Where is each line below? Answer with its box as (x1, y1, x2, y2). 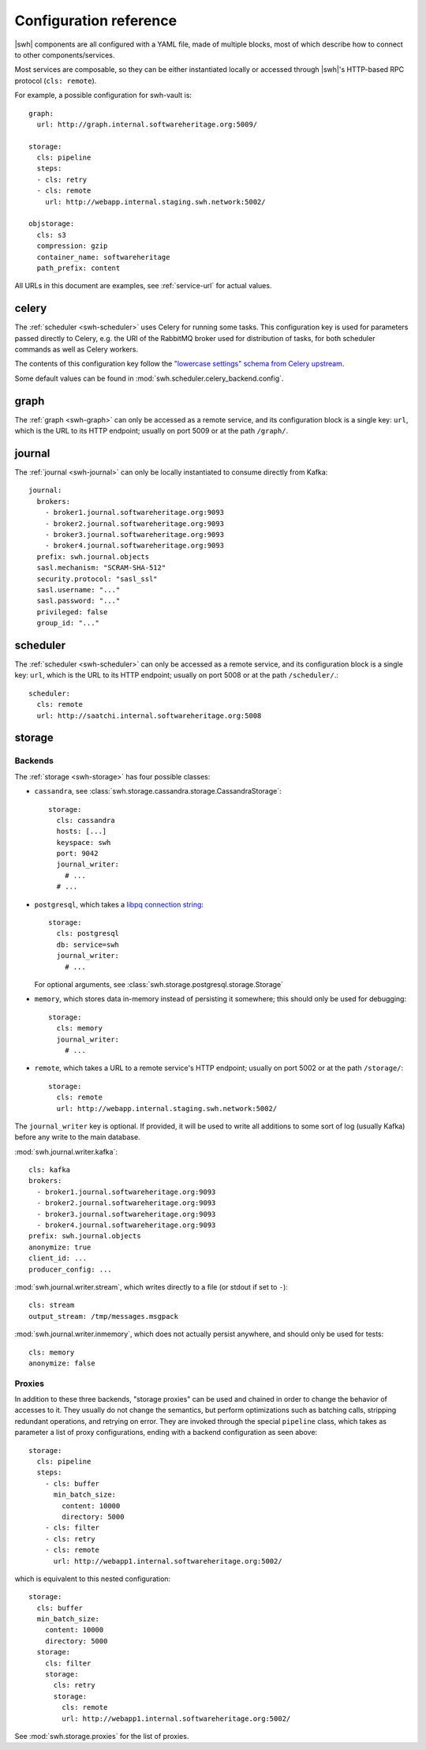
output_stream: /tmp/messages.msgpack (28, 1312, 179, 1320)
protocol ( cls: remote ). (14, 76, 97, 85)
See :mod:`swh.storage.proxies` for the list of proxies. (14, 1732, 189, 1741)
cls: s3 (36, 230, 66, 239)
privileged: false (36, 607, 108, 616)
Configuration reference (14, 12, 177, 29)
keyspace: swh (56, 838, 111, 847)
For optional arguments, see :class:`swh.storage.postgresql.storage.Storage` (34, 979, 284, 989)
